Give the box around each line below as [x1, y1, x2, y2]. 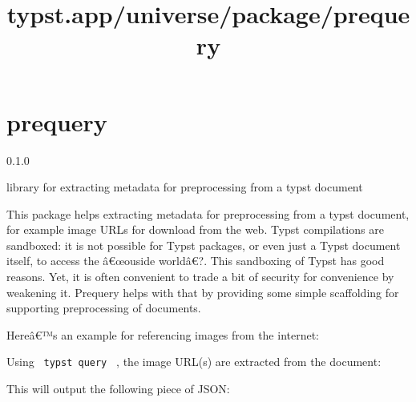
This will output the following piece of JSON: [6, 380, 230, 397]
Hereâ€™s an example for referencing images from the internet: [6, 326, 320, 343]
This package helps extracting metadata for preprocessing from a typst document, [6, 205, 410, 222]
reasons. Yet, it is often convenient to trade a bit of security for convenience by [6, 268, 394, 285]
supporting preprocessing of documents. [6, 299, 201, 316]
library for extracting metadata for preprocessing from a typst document [6, 179, 363, 195]
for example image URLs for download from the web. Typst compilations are [6, 221, 384, 238]
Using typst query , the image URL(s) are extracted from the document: [6, 353, 382, 370]
